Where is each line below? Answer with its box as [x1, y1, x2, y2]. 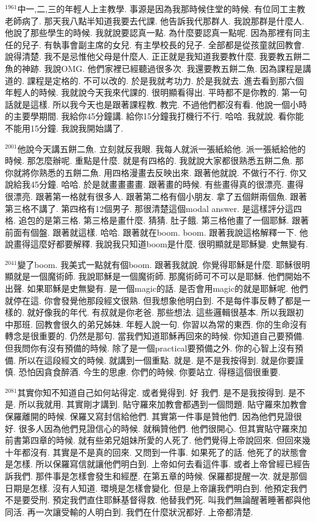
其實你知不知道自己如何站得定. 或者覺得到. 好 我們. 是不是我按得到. [17, 386, 286, 398]
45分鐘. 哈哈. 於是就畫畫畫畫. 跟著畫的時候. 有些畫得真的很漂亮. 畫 [30, 178, 295, 191]
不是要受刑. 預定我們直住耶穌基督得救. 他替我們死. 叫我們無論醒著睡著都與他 [5, 493, 311, 506]
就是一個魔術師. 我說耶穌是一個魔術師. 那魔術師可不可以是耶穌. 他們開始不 [13, 270, 311, 283]
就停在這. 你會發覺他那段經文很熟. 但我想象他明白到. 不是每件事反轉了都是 [5, 294, 302, 306]
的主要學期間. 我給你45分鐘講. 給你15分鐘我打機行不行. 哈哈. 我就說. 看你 [5, 110, 295, 122]
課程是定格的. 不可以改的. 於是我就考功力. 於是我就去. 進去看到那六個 [27, 74, 304, 86]
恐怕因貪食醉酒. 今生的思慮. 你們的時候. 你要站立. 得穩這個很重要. [18, 365, 281, 378]
